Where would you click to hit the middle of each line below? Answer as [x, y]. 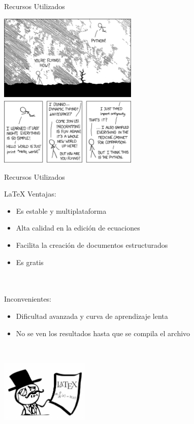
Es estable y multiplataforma [61, 210]
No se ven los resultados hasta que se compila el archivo [103, 333]
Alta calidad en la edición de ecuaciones [78, 228]
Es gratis [30, 262]
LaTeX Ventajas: [30, 194]
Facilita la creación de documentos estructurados [92, 245]
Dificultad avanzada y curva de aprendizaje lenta [92, 316]
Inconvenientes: [28, 299]
